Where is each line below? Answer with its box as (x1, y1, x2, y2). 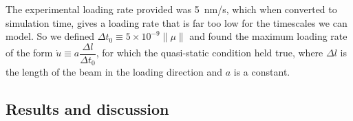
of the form (6, 45, 53, 60)
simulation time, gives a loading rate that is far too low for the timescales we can (6, 15, 347, 30)
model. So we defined (6, 29, 95, 43)
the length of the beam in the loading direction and (6, 65, 223, 79)
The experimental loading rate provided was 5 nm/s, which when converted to (6, 2, 337, 16)
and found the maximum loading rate (189, 29, 347, 43)
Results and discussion (6, 98, 169, 120)
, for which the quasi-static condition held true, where (96, 45, 323, 60)
